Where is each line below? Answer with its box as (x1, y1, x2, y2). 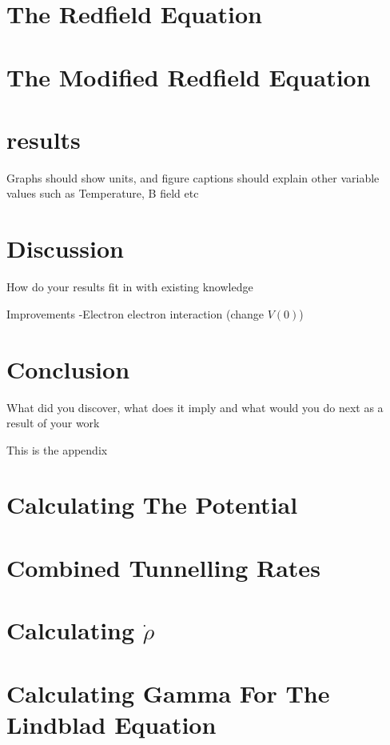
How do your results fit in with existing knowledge (6, 278, 253, 295)
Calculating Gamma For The (6, 676, 330, 709)
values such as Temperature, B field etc (6, 185, 199, 202)
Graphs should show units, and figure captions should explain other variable (6, 169, 380, 186)
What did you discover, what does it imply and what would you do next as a (6, 399, 384, 415)
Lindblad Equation (6, 707, 217, 740)
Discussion (6, 232, 124, 265)
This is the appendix (6, 441, 108, 458)
